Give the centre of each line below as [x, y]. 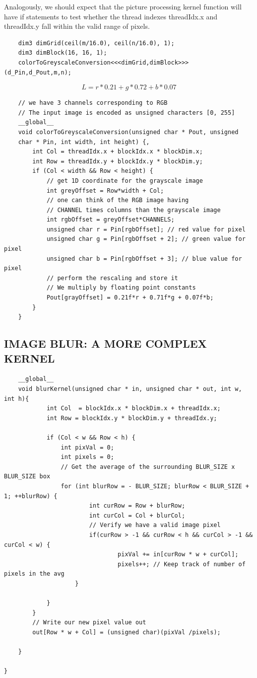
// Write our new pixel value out [89, 623]
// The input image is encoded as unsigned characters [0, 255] [127, 113]
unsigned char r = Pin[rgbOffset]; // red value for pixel [146, 229]
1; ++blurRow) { [31, 496]
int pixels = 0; [87, 457]
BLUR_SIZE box [27, 477]
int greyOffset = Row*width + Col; [105, 190]
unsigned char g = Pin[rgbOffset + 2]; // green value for [146, 239]
